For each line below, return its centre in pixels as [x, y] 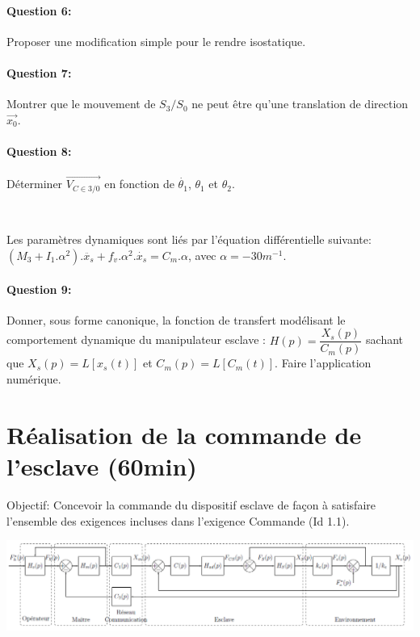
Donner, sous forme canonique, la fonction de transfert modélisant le [176, 319]
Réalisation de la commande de [184, 434]
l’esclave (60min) [102, 466]
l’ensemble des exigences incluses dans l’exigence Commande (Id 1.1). [178, 520]
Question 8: [39, 151]
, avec [202, 256]
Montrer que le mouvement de [81, 104]
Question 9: [39, 289]
